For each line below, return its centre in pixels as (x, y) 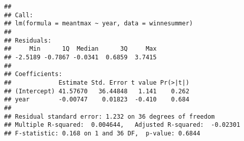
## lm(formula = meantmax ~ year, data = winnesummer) (99, 24)
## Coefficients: (33, 74)
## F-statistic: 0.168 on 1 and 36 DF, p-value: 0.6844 (102, 133)
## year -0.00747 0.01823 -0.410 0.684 (97, 100)
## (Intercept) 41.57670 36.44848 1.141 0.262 (97, 91)
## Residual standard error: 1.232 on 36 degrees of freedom (110, 116)
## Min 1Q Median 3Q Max (80, 49)
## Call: (19, 15)
